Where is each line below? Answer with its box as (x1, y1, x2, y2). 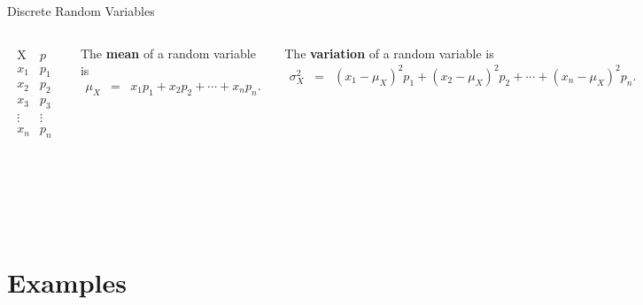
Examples (7, 263, 127, 300)
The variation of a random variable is (284, 43, 494, 62)
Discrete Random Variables (7, 2, 155, 19)
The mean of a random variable (80, 43, 256, 62)
